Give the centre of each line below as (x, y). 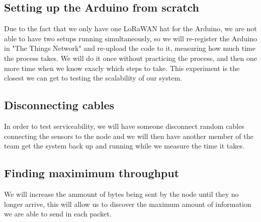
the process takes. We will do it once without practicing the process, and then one (130, 58)
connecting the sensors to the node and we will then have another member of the (129, 136)
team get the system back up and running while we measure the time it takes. (124, 146)
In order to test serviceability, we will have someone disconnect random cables (124, 126)
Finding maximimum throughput (92, 173)
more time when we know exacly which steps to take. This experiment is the (122, 68)
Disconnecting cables (59, 105)
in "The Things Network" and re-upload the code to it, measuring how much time (130, 48)
